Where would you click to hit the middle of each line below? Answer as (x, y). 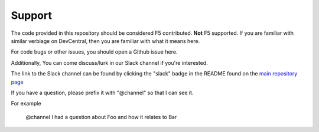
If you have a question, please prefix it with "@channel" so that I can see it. (102, 93)
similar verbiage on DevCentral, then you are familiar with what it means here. (105, 41)
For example (26, 104)
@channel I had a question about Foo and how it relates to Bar (101, 117)
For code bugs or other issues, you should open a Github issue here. (94, 52)
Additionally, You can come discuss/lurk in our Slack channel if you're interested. (109, 62)
